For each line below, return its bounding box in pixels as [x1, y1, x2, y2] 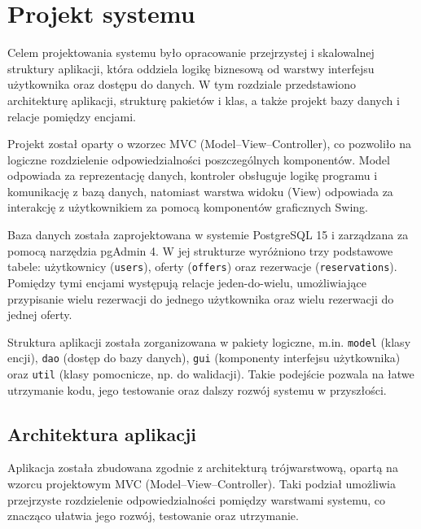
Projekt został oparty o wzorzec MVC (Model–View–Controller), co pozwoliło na [7, 135, 411, 152]
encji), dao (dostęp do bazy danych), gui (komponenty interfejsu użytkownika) [7, 349, 401, 366]
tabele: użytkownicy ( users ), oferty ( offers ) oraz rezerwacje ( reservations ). [7, 258, 397, 275]
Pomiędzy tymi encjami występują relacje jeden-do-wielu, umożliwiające [7, 273, 366, 291]
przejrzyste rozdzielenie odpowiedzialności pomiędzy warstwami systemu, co [7, 491, 386, 508]
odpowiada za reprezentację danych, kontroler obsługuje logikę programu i [7, 167, 378, 184]
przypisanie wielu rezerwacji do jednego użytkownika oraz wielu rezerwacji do [7, 290, 394, 307]
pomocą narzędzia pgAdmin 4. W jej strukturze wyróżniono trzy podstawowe [7, 242, 393, 259]
